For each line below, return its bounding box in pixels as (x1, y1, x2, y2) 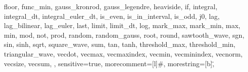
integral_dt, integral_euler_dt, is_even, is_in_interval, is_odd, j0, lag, (4, 11, 220, 21)
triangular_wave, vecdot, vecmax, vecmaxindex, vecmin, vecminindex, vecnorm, (4, 48, 243, 58)
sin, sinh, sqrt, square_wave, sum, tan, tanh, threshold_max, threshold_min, (4, 39, 236, 49)
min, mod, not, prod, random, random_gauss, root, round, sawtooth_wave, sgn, (4, 29, 245, 40)
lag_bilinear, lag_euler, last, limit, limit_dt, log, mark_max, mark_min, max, (4, 20, 241, 30)
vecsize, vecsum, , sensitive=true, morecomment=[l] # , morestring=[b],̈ (4, 58, 214, 68)
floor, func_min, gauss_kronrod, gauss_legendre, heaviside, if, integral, (4, 1, 218, 11)
